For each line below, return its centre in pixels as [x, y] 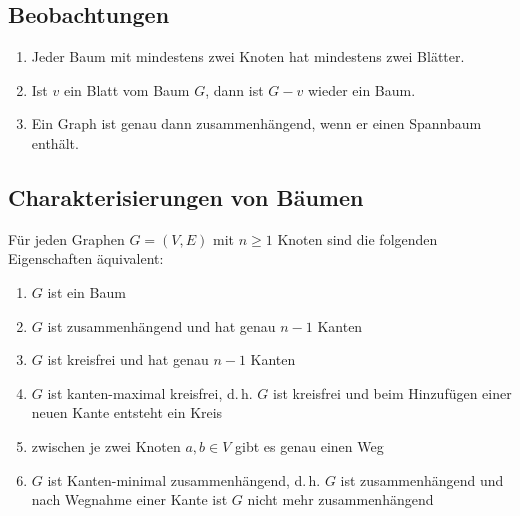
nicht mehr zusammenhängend [340, 499]
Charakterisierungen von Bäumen [186, 196]
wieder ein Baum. [361, 89]
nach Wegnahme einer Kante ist [129, 499]
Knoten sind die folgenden [357, 238]
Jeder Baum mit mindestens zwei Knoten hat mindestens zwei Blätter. [248, 56]
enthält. [55, 142]
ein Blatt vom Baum [126, 89]
